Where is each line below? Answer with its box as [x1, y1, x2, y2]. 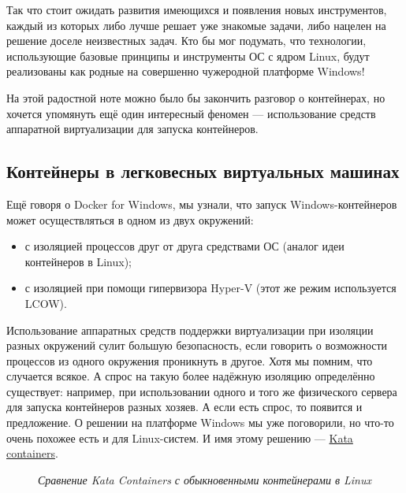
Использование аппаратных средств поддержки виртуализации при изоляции [6, 321, 374, 338]
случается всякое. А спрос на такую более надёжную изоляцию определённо [6, 368, 375, 384]
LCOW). [24, 295, 67, 311]
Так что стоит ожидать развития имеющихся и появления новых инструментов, [6, 2, 387, 17]
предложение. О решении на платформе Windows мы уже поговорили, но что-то [6, 414, 394, 431]
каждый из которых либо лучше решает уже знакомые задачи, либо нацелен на [6, 17, 386, 33]
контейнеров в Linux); [24, 253, 132, 269]
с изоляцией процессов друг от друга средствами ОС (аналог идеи [24, 238, 345, 254]
